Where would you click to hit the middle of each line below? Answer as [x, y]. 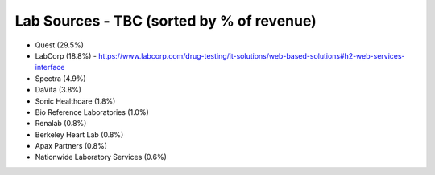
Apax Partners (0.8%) [71, 146]
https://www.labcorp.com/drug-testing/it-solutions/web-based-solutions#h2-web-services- [252, 55]
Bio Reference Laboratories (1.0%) [92, 112]
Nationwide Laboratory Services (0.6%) [101, 157]
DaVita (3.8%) [58, 90]
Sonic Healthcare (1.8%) [75, 101]
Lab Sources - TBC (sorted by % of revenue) [166, 21]
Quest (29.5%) [60, 45]
